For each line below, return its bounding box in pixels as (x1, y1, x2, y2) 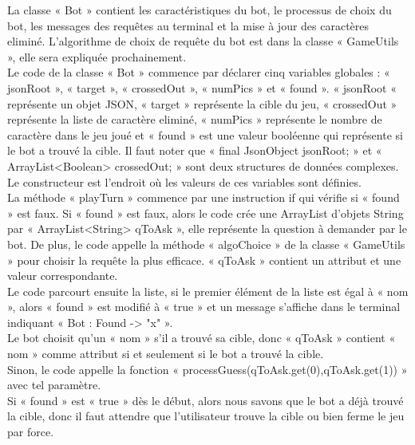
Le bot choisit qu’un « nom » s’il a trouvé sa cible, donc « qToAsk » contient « (7, 329, 396, 346)
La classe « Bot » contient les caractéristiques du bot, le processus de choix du (7, 2, 392, 18)
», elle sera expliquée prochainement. (7, 48, 187, 65)
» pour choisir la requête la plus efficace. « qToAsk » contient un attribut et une (7, 251, 401, 268)
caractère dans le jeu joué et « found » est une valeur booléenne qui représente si (7, 126, 403, 143)
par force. (7, 423, 54, 440)
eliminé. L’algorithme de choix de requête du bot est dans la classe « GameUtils (7, 33, 399, 49)
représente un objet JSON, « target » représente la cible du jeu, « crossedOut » (7, 95, 397, 112)
